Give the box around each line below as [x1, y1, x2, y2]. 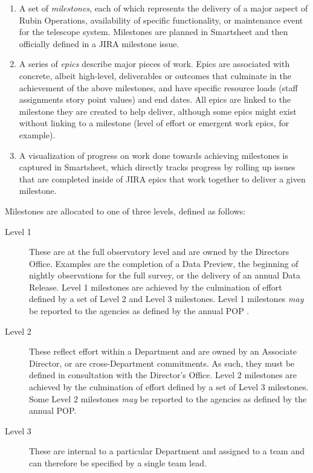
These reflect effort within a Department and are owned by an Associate [29, 345, 297, 358]
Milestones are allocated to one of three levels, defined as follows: [5, 204, 246, 217]
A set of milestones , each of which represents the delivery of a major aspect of [19, 2, 308, 14]
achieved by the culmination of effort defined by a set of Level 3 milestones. [29, 381, 309, 393]
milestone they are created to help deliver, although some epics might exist [19, 105, 297, 117]
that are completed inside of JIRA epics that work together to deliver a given [19, 172, 306, 185]
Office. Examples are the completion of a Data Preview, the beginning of [29, 257, 298, 269]
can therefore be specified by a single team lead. [29, 457, 207, 469]
